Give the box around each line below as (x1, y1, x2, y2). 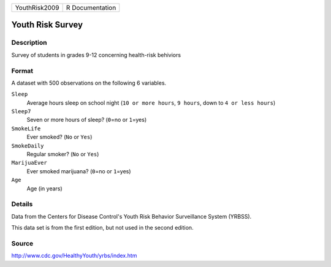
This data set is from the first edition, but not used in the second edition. (11, 224, 194, 231)
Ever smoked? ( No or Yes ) (26, 133, 93, 141)
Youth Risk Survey (11, 20, 83, 30)
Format (11, 66, 34, 75)
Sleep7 (11, 108, 31, 115)
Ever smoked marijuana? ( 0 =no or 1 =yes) (26, 167, 131, 175)
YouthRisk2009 (15, 4, 59, 12)
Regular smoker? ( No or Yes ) (26, 151, 99, 158)
